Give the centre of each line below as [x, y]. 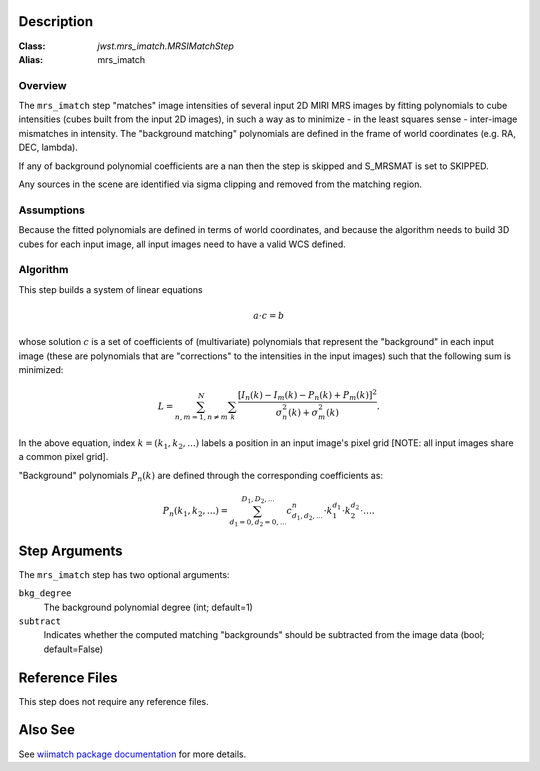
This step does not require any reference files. [113, 701]
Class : [32, 46]
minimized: [41, 370]
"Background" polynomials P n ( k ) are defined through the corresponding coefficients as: [201, 476]
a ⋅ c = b [269, 315]
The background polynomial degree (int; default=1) [148, 607]
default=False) [73, 649]
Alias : [31, 59]
